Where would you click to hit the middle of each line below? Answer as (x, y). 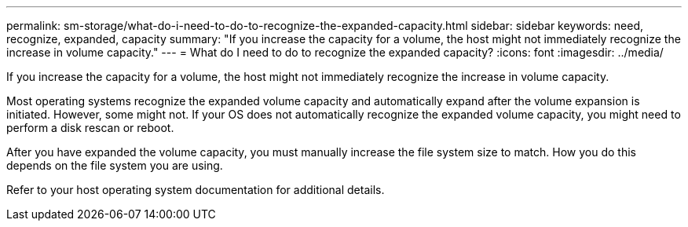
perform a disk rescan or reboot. (90, 128)
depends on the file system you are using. (115, 165)
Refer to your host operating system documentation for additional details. (196, 190)
